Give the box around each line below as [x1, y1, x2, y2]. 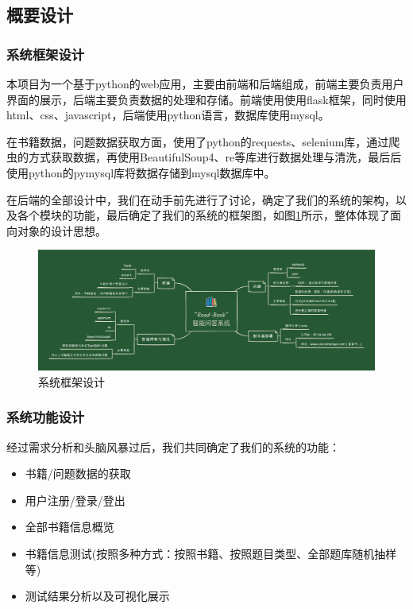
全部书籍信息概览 [25, 518, 114, 535]
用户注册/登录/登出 [25, 491, 125, 508]
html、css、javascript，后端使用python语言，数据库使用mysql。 [6, 107, 330, 123]
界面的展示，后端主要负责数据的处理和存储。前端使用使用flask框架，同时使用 [6, 91, 407, 107]
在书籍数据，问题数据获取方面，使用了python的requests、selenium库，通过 [6, 133, 389, 149]
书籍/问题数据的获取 [25, 465, 131, 482]
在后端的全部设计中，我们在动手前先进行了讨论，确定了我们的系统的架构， [6, 191, 396, 208]
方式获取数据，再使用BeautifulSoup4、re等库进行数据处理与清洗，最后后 [28, 149, 402, 165]
